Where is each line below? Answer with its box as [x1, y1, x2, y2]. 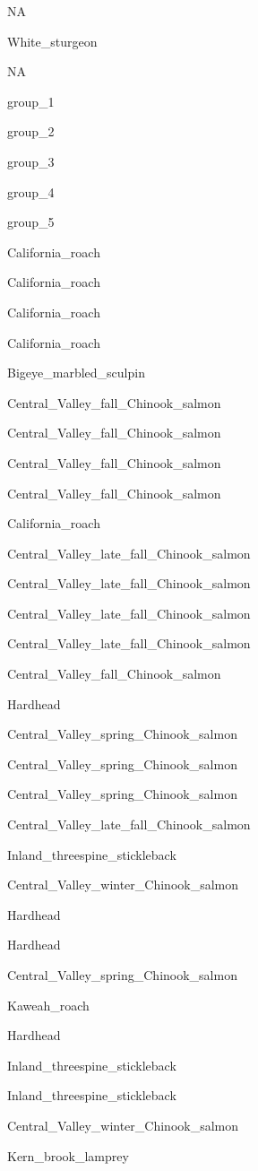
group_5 [7, 213, 55, 231]
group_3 [7, 152, 55, 170]
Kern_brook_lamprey [7, 1146, 129, 1165]
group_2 [7, 122, 55, 141]
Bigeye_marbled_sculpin [7, 363, 145, 382]
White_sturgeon [7, 31, 98, 50]
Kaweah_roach [7, 995, 90, 1014]
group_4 [7, 182, 55, 201]
